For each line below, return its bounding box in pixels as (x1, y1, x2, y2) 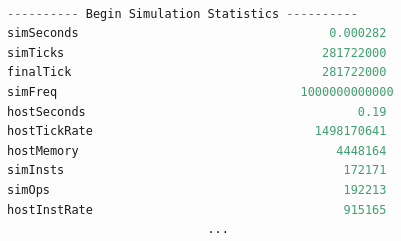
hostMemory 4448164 (7, 143, 387, 158)
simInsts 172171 (7, 163, 387, 178)
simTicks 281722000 (7, 45, 387, 60)
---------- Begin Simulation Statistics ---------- (7, 6, 358, 21)
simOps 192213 (7, 182, 387, 197)
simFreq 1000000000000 (7, 84, 394, 99)
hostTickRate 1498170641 (7, 124, 387, 139)
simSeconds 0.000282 (7, 26, 387, 41)
